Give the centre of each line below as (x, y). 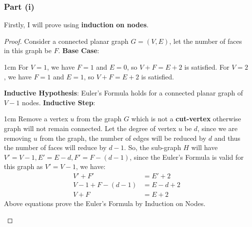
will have (204, 147)
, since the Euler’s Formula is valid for (187, 157)
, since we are (218, 128)
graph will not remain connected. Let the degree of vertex (90, 128)
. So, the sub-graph (153, 147)
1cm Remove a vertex (36, 119)
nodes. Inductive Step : (58, 102)
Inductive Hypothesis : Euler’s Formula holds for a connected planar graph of (124, 93)
